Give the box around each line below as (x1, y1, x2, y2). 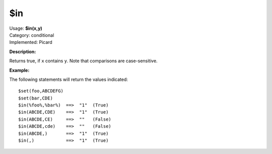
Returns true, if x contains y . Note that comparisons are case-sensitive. (9, 58, 158, 64)
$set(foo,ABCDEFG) (18, 88, 64, 94)
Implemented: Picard (9, 39, 52, 45)
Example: (9, 67, 30, 73)
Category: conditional (9, 32, 54, 38)
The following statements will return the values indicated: (9, 76, 128, 82)
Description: (9, 48, 36, 55)
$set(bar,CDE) (18, 95, 53, 101)
